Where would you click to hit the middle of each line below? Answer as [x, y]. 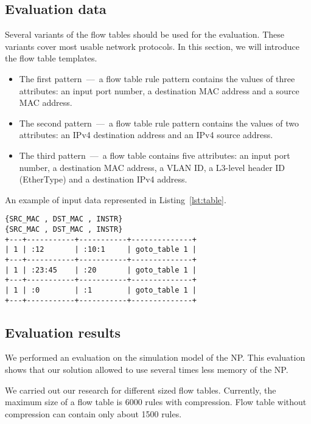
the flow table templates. [51, 58]
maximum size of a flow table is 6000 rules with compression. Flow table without [156, 402]
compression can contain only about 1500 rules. [93, 413]
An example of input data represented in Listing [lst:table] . [116, 199]
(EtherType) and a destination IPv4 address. [103, 179]
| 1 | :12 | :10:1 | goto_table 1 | [101, 250]
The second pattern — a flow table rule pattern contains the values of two [159, 123]
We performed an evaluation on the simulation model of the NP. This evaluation [155, 357]
